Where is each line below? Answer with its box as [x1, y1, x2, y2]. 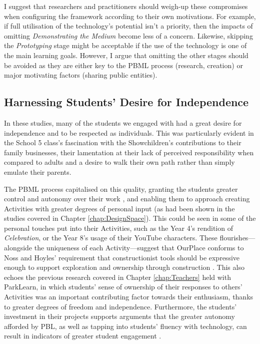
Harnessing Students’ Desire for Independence [4, 94, 249, 110]
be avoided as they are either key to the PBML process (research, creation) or [4, 60, 243, 70]
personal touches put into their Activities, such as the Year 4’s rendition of [4, 222, 233, 233]
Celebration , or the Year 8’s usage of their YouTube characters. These [4, 232, 217, 243]
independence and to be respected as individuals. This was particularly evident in [4, 127, 254, 138]
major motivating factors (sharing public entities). [4, 70, 157, 80]
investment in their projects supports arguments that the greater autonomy [4, 311, 235, 321]
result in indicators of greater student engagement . [4, 330, 161, 341]
